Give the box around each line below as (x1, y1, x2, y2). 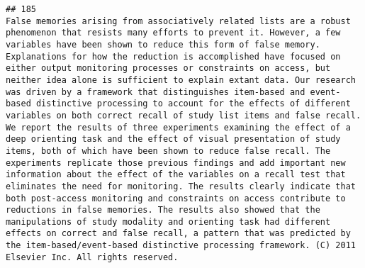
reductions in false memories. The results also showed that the (6, 205, 320, 216)
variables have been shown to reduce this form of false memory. (6, 39, 320, 50)
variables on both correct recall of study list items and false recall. (6, 110, 361, 121)
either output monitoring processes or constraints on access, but (6, 63, 331, 74)
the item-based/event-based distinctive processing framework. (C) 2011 (6, 240, 356, 251)
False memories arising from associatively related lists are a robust (6, 16, 351, 26)
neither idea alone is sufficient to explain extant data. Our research (6, 74, 356, 85)
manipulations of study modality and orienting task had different (6, 216, 331, 227)
